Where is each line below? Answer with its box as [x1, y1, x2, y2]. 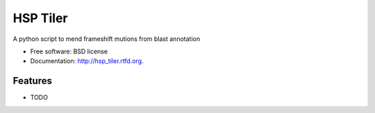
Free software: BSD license [30, 47, 108, 55]
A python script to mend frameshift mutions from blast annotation [12, 35, 201, 43]
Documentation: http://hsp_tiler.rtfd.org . [30, 57, 144, 65]
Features [12, 75, 52, 87]
